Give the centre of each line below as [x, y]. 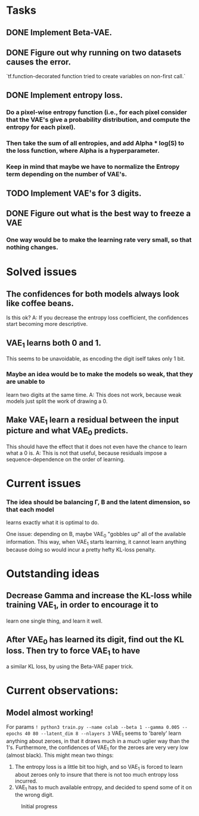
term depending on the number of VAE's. [66, 174]
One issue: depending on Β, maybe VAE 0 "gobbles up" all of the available [96, 535]
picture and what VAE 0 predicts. [67, 432]
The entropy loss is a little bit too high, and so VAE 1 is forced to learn [99, 767]
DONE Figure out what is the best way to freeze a [99, 213]
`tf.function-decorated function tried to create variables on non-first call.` [96, 76]
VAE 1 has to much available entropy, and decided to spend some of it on [103, 788]
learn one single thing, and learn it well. [55, 621]
